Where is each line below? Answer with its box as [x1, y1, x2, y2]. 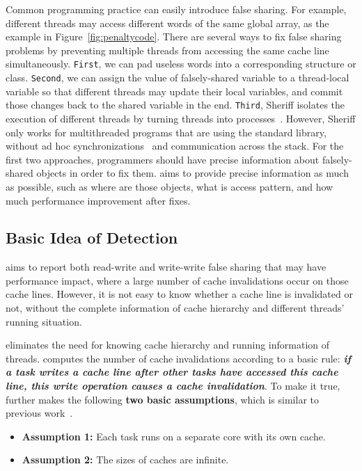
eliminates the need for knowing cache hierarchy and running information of [6, 337, 330, 352]
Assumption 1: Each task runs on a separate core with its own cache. [22, 429, 326, 443]
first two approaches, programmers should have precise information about [6, 152, 320, 166]
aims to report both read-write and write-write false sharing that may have [6, 260, 326, 274]
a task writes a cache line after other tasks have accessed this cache [6, 365, 338, 379]
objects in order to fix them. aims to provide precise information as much [36, 166, 349, 180]
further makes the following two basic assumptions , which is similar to [6, 392, 320, 406]
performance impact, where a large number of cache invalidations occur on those [6, 273, 349, 287]
